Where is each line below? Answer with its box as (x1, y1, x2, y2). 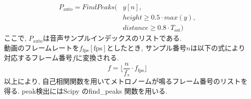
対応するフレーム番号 (4, 52, 73, 63)
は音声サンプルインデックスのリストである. (43, 33, 182, 43)
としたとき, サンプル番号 (106, 42, 186, 52)
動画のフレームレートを (4, 42, 79, 52)
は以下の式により (190, 42, 246, 52)
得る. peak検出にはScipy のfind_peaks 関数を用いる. (4, 85, 168, 96)
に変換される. (75, 52, 119, 63)
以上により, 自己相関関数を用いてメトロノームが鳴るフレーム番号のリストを (4, 76, 248, 86)
